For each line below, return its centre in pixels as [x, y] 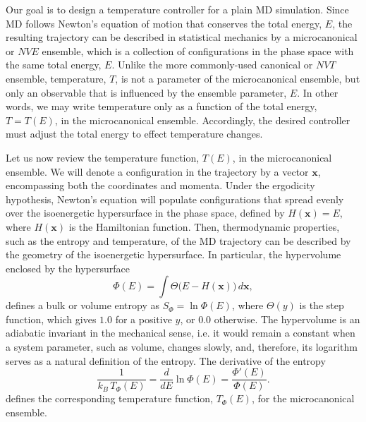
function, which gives [51, 319]
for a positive [144, 319]
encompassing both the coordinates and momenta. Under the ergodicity [160, 185]
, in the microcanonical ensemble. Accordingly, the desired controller [202, 120]
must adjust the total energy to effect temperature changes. [134, 134]
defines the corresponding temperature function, [109, 398]
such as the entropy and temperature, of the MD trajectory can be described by [178, 240]
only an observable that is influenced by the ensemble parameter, [146, 92]
